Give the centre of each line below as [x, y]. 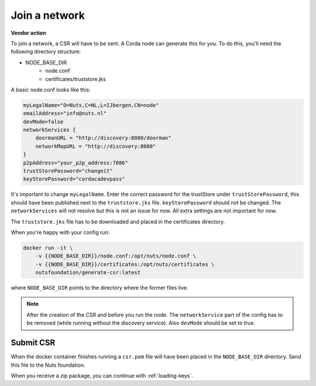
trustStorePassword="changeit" [68, 171]
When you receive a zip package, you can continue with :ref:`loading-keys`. [102, 375]
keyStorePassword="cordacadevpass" [74, 179]
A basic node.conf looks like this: [51, 89]
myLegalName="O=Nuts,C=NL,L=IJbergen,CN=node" [91, 105]
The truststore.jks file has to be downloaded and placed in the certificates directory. [118, 221]
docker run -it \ [48, 248]
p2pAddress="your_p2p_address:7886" [76, 162]
